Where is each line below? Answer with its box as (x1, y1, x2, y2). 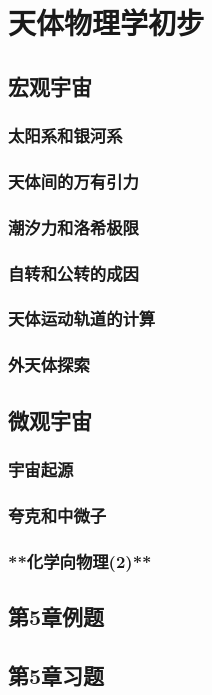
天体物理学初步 (8, 2, 205, 43)
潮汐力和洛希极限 (8, 214, 139, 239)
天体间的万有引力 (8, 168, 139, 193)
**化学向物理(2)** (8, 548, 152, 573)
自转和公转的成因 (8, 260, 139, 285)
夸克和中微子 (8, 502, 107, 527)
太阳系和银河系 (8, 123, 123, 148)
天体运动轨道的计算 (8, 306, 156, 331)
